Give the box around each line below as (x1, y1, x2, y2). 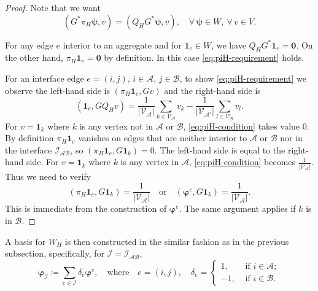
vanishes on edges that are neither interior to (78, 131, 247, 144)
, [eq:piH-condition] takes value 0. (183, 119, 309, 132)
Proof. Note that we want (5, 1, 101, 14)
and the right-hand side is (164, 83, 261, 96)
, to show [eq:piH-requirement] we (179, 71, 306, 84)
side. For (26, 155, 59, 168)
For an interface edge (5, 71, 84, 84)
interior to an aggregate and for (63, 38, 182, 51)
